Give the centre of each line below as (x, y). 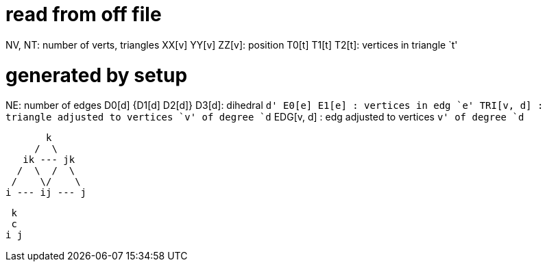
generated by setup (97, 75)
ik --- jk (49, 160)
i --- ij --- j (46, 193)
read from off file (84, 14)
